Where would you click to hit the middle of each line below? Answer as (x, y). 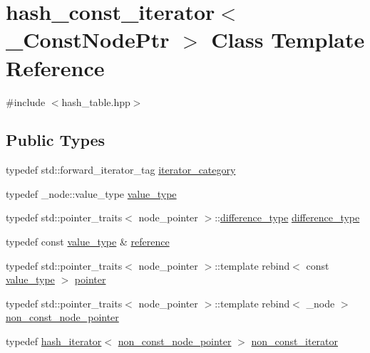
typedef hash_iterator (54, 341)
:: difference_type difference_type (287, 217)
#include (26, 101)
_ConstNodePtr (88, 39)
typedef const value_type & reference (88, 242)
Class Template (288, 39)
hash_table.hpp (96, 101)
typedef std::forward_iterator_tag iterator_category (121, 170)
